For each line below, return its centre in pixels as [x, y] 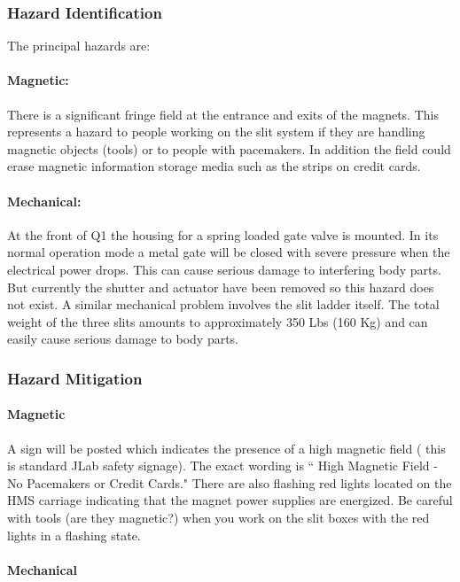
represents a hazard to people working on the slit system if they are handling [216, 132]
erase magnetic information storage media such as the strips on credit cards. [214, 166]
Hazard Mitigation [75, 378]
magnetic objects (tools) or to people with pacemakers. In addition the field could [229, 148]
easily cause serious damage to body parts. [123, 339]
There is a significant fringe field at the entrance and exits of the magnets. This [223, 114]
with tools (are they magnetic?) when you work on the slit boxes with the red [218, 517]
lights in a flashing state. [74, 535]
